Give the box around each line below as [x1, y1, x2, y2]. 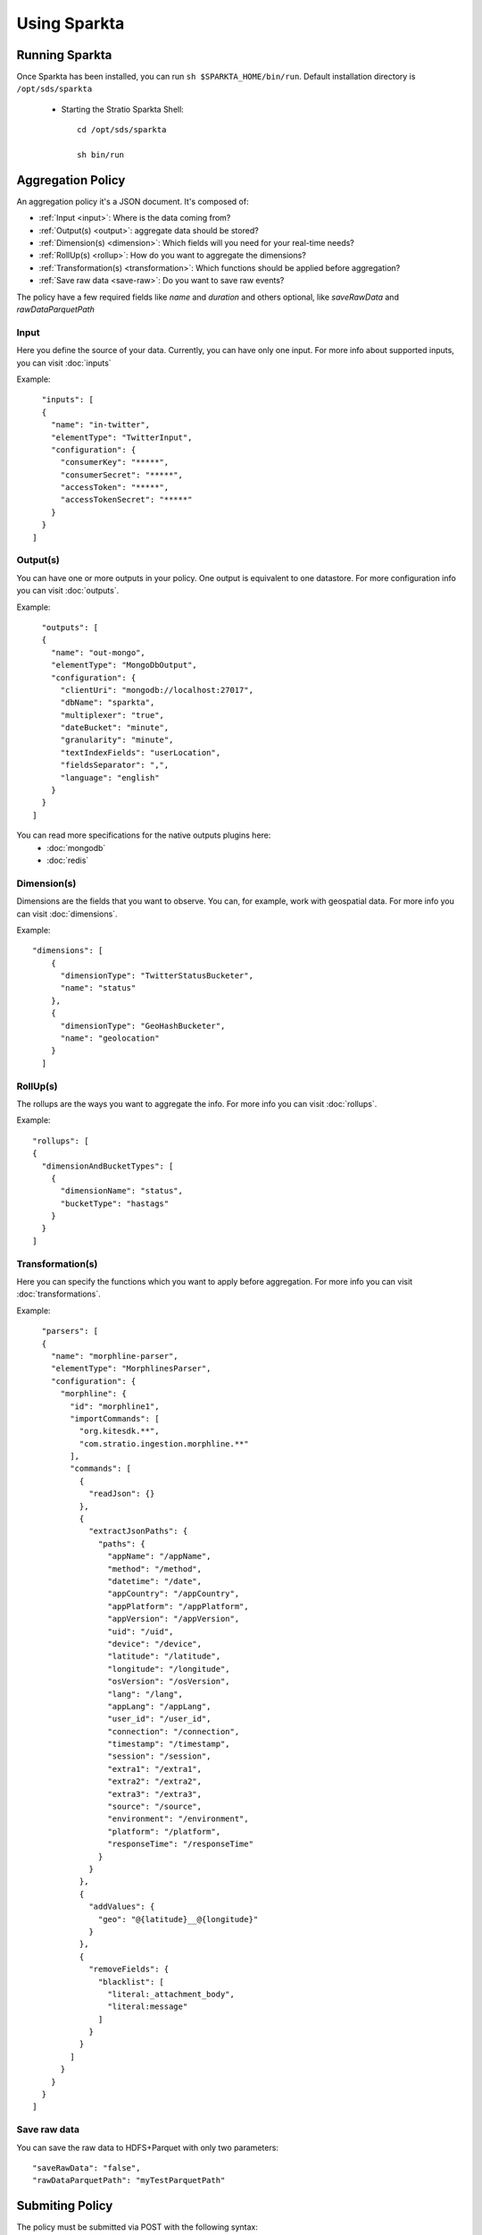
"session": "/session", [107, 1751, 212, 1761]
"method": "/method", [107, 1564, 203, 1573]
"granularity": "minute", [60, 735, 174, 746]
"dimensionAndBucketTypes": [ [41, 1160, 174, 1171]
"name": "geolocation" [60, 1033, 160, 1043]
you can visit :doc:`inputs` [16, 358, 112, 368]
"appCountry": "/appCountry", [107, 1589, 240, 1599]
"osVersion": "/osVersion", [107, 1676, 231, 1687]
